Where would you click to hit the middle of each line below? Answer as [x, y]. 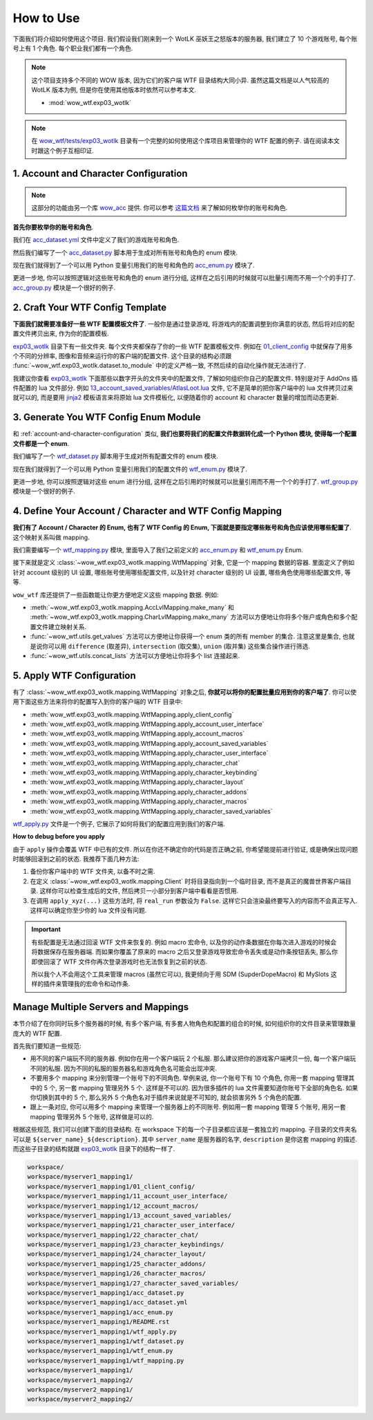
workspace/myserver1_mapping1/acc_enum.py [100, 1312]
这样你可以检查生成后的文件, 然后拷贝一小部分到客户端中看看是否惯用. [138, 891]
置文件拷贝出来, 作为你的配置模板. [61, 334]
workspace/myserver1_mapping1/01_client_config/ [111, 1186]
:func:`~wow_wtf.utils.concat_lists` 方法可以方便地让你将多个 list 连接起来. [135, 655]
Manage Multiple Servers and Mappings [101, 1007]
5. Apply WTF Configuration [74, 675]
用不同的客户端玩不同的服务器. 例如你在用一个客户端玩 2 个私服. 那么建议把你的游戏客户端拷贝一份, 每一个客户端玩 [193, 1058]
